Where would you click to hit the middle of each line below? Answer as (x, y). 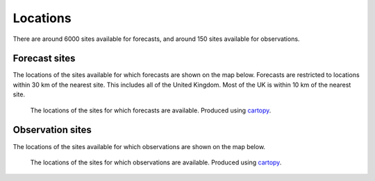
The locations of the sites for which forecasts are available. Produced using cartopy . (151, 110)
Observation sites (52, 130)
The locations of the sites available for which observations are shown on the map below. (139, 146)
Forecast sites (44, 59)
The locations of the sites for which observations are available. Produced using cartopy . (156, 162)
